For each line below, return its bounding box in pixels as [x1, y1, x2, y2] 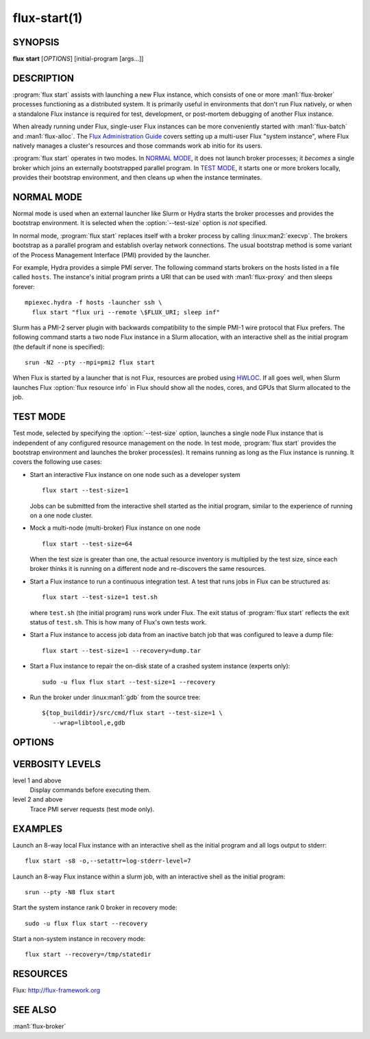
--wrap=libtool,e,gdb [52, 719, 125, 727]
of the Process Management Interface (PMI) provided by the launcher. [12, 250, 210, 259]
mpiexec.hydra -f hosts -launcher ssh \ [25, 299, 162, 307]
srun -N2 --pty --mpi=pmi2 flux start [25, 359, 156, 366]
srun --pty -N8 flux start [25, 888, 116, 896]
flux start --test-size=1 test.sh [42, 594, 158, 601]
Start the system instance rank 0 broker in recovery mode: [12, 903, 177, 912]
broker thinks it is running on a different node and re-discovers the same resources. [29, 565, 267, 573]
